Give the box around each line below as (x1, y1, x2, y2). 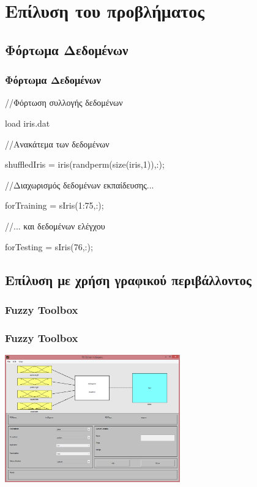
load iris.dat (5, 116, 50, 129)
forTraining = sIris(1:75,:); (5, 199, 104, 212)
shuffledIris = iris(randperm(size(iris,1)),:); (5, 158, 165, 171)
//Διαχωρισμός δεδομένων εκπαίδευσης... (5, 178, 154, 191)
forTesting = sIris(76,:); (5, 240, 93, 253)
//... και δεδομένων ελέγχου (5, 219, 105, 232)
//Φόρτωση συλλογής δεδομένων (5, 96, 123, 109)
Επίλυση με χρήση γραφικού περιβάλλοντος (5, 270, 251, 289)
